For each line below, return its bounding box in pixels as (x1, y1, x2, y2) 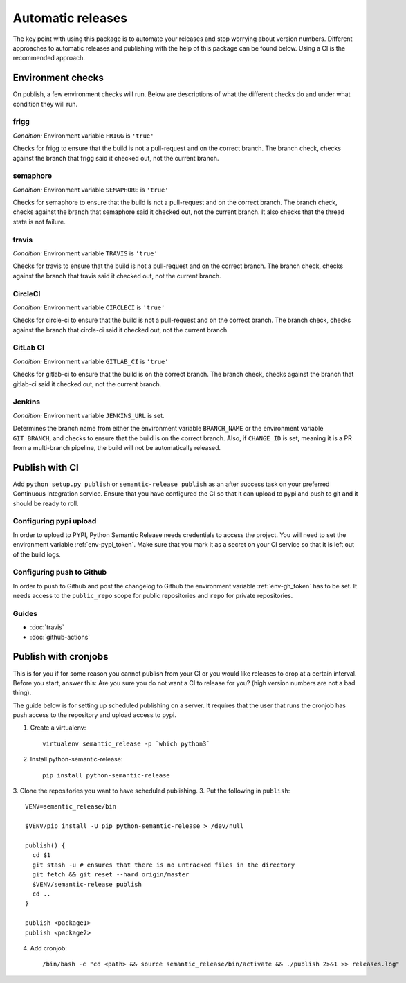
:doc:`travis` (30, 623, 65, 631)
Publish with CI (12, 461, 79, 474)
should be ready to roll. (12, 499, 79, 507)
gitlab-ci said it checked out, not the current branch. (12, 379, 162, 388)
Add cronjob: (30, 944, 67, 952)
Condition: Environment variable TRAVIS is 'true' (12, 249, 158, 258)
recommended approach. (12, 54, 86, 62)
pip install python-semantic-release (42, 771, 171, 779)
